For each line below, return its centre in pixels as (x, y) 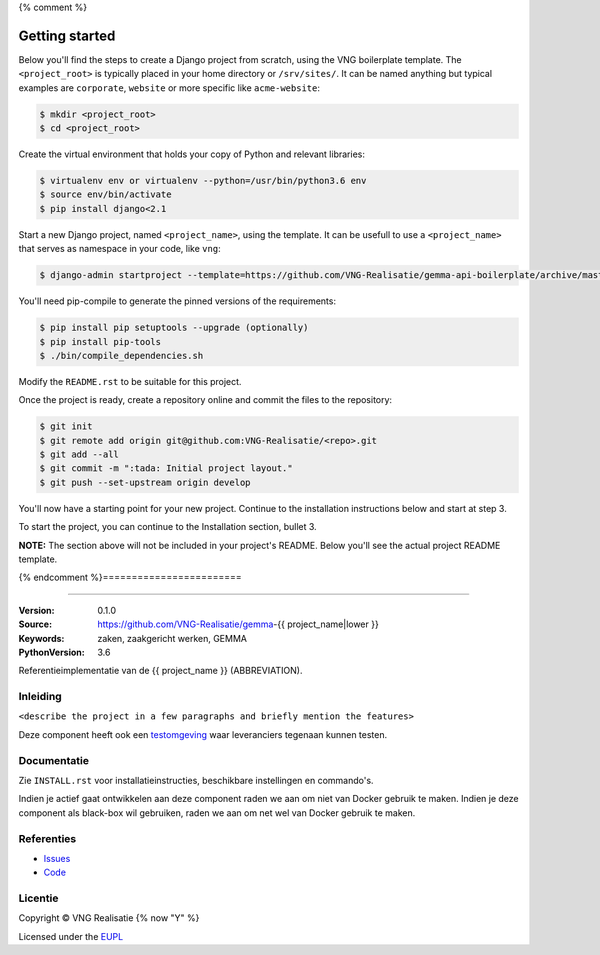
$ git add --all (79, 454)
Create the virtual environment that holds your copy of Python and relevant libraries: (191, 154)
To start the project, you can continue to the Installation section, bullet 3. (167, 527)
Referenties (47, 838)
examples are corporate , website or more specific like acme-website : (169, 87)
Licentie (38, 898)
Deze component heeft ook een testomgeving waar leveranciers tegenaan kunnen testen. (203, 734)
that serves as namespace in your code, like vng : (119, 249)
